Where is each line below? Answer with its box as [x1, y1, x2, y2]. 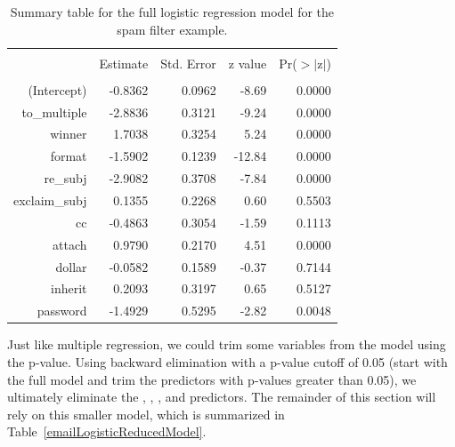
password [37, 301, 87, 320]
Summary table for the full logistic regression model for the [10, 3, 335, 20]
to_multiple [21, 102, 87, 121]
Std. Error [160, 53, 216, 72]
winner [50, 124, 87, 143]
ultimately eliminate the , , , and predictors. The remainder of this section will [7, 387, 436, 406]
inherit [51, 279, 87, 298]
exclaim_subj [13, 191, 87, 209]
